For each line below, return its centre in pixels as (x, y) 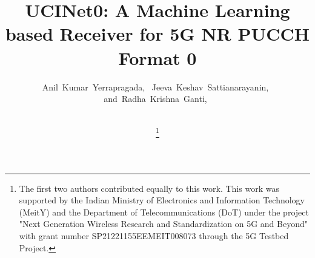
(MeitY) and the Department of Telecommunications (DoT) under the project (164, 212)
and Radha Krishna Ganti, (155, 99)
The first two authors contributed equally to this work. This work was (149, 188)
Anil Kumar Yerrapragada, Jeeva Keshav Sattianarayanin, (155, 87)
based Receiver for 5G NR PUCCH (157, 34)
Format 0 (157, 57)
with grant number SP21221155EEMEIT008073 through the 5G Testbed (154, 235)
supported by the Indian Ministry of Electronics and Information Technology (162, 200)
